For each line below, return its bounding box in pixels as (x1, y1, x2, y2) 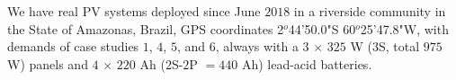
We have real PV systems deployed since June (7, 2, 261, 20)
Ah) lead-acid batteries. (241, 54, 372, 73)
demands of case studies (7, 37, 139, 56)
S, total (379, 37, 420, 56)
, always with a (215, 37, 299, 56)
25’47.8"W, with (360, 19, 449, 38)
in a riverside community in (293, 2, 446, 20)
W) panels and (7, 54, 88, 73)
